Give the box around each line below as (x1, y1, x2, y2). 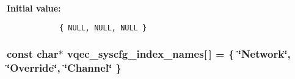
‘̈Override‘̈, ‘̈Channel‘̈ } (7, 60, 122, 75)
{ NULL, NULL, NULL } (59, 23, 147, 32)
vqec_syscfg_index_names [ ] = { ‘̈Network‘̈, (67, 46, 291, 61)
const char (7, 46, 59, 61)
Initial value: (7, 2, 61, 14)
